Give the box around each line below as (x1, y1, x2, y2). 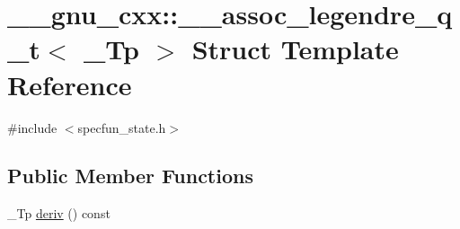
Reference (7, 66, 132, 102)
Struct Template (191, 31, 399, 67)
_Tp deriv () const (7, 204, 111, 223)
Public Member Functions (7, 162, 253, 189)
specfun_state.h (77, 118, 166, 137)
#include (7, 118, 57, 137)
